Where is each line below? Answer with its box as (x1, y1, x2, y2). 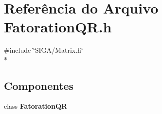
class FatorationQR (4, 100, 68, 111)
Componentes (4, 78, 74, 93)
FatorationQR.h (4, 17, 112, 37)
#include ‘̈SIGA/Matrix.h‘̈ (4, 45, 83, 55)
